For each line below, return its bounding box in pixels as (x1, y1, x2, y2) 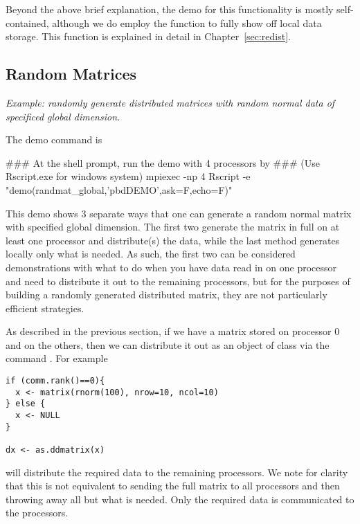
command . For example (6, 351, 108, 365)
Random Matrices (6, 63, 136, 84)
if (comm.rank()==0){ (6, 376, 105, 386)
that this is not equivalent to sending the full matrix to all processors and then (6, 478, 340, 493)
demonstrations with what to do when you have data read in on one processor (6, 260, 337, 274)
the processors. (6, 505, 69, 520)
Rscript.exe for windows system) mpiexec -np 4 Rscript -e (6, 169, 251, 183)
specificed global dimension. (6, 109, 120, 123)
